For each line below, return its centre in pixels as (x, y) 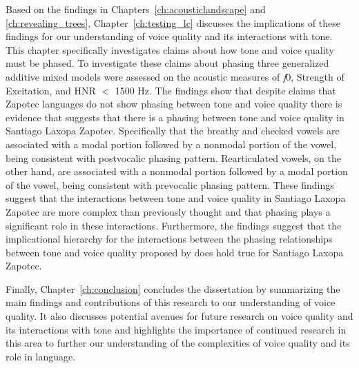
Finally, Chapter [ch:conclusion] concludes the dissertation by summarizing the (173, 288)
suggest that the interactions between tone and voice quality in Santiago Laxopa (176, 198)
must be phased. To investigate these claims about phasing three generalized (167, 63)
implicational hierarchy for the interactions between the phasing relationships (169, 239)
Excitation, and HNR (51, 90)
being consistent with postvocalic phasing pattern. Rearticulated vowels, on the (173, 157)
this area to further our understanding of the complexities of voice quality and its (178, 343)
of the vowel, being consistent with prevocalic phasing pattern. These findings (170, 184)
